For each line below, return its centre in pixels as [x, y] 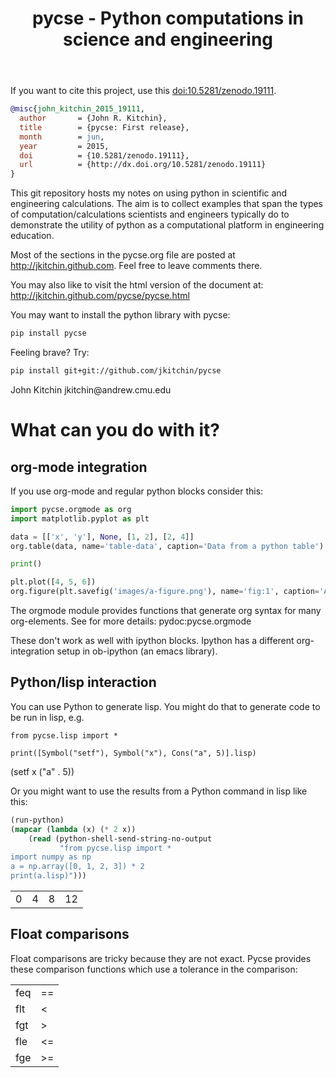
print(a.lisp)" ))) [48, 876]
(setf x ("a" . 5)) [42, 771]
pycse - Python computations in [168, 18]
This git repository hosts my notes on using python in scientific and [149, 193]
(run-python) [37, 820]
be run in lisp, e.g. [47, 717]
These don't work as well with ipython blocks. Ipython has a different [152, 641]
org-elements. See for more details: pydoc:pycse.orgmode [131, 621]
